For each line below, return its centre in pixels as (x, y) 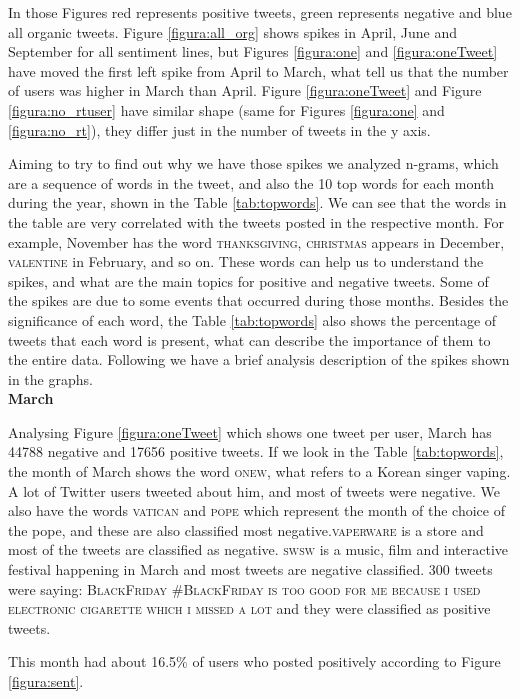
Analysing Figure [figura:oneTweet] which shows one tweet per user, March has (250, 431)
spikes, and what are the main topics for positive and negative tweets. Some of (248, 280)
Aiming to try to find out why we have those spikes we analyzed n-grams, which (253, 163)
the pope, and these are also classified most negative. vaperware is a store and (246, 529)
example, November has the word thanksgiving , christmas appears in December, (256, 241)
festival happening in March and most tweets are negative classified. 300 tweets (250, 569)
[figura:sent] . (46, 681)
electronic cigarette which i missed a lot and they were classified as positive (249, 608)
